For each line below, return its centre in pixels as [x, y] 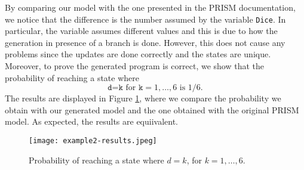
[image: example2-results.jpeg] [93, 141]
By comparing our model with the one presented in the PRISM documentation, [150, 7]
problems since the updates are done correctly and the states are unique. [138, 54]
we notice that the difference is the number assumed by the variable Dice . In [145, 19]
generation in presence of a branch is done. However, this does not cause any [145, 42]
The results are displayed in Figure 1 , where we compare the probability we [143, 98]
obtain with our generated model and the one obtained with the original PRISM [152, 109]
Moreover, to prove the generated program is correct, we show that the [135, 66]
